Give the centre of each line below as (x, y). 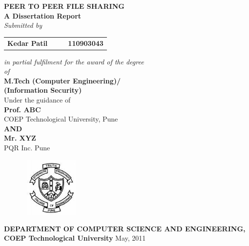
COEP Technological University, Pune (61, 119)
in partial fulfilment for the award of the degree (74, 61)
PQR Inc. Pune (27, 147)
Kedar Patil (28, 43)
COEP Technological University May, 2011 (75, 238)
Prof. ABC (22, 109)
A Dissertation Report (43, 15)
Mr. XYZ (20, 138)
